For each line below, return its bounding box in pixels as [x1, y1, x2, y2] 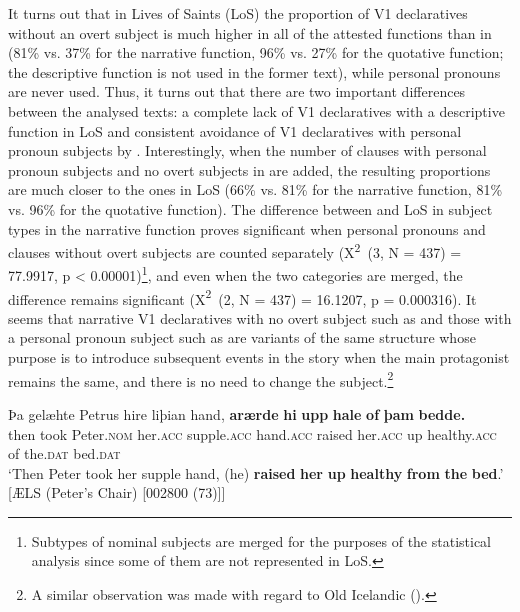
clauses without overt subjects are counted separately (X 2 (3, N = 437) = [8, 239, 462, 262]
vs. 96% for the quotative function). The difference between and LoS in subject [8, 198, 493, 219]
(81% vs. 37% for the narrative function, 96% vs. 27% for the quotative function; [8, 42, 504, 63]
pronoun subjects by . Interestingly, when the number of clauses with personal [8, 140, 487, 161]
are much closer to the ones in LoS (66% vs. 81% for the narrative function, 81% [8, 179, 503, 200]
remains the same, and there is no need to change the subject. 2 [8, 367, 394, 391]
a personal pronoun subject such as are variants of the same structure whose [8, 327, 476, 348]
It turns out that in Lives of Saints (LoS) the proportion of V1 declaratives [8, 3, 468, 23]
